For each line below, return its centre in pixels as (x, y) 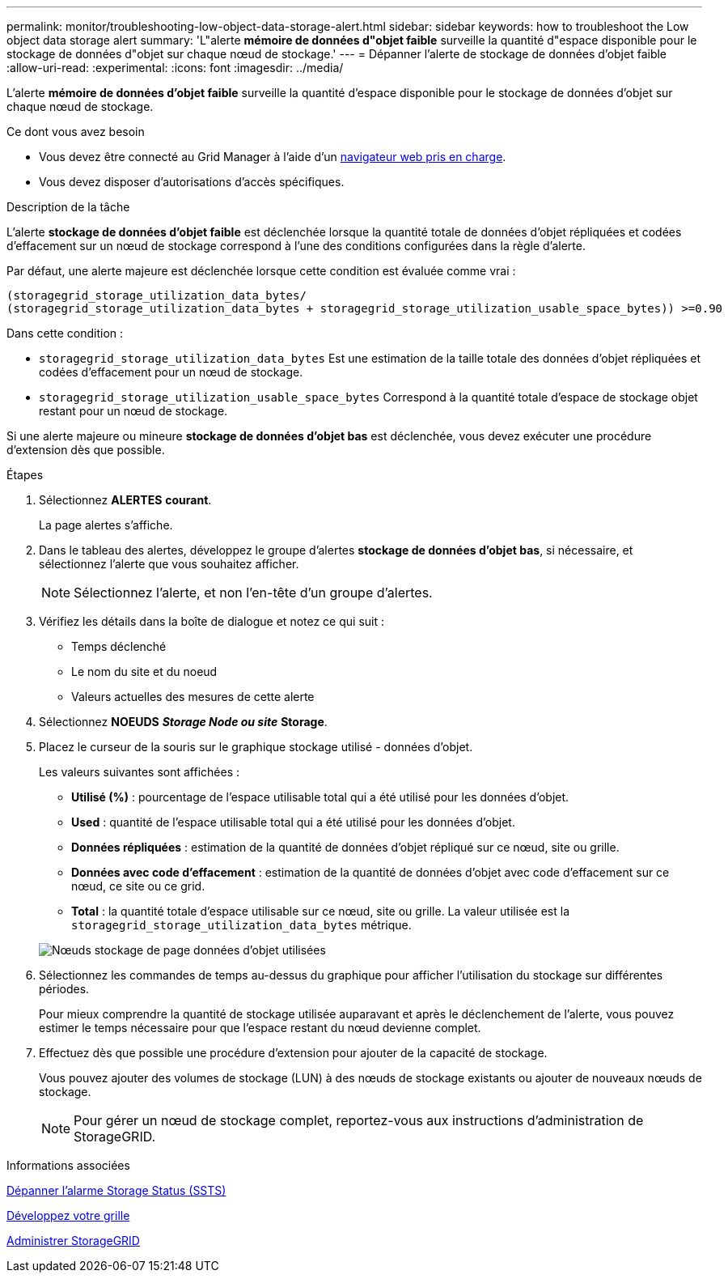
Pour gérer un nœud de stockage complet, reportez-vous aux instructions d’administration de (359, 1120)
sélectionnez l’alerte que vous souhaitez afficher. (169, 564)
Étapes (25, 475)
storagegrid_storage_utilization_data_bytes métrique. (241, 925)
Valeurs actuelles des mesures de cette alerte (193, 697)
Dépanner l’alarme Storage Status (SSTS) (116, 1190)
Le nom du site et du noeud (144, 671)
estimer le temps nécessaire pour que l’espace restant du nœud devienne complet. (260, 1028)
